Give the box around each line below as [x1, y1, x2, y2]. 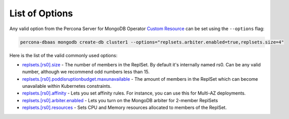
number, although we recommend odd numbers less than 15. [22, 69, 150, 75]
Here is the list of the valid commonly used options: [9, 52, 117, 58]
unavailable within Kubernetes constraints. [22, 83, 112, 89]
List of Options [9, 8, 74, 19]
